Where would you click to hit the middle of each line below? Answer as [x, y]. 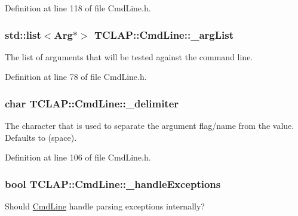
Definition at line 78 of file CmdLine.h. [76, 77]
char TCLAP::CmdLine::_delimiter [92, 103]
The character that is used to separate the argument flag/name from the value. [150, 126]
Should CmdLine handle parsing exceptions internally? [105, 206]
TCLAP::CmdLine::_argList [164, 34]
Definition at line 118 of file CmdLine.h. [78, 8]
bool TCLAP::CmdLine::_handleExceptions [113, 183]
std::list [23, 34]
